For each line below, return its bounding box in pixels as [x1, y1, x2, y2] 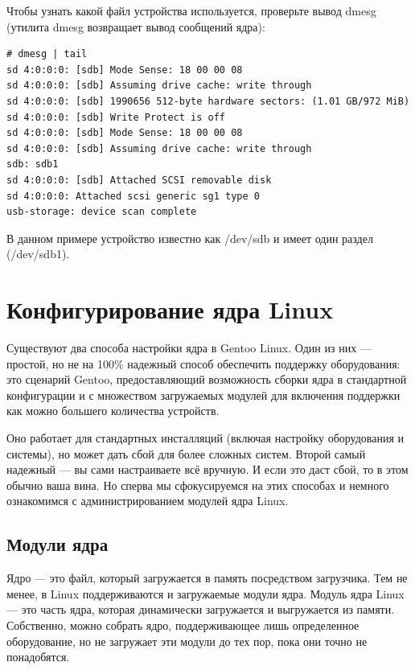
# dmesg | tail [6, 48, 88, 60]
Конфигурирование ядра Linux [6, 293, 334, 326]
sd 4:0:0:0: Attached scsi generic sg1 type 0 [6, 190, 260, 202]
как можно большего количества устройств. [6, 402, 220, 419]
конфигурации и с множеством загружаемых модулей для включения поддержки [6, 386, 401, 403]
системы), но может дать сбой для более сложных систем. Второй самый [6, 445, 366, 462]
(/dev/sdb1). [6, 245, 70, 262]
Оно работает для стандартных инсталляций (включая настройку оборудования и [6, 430, 405, 446]
